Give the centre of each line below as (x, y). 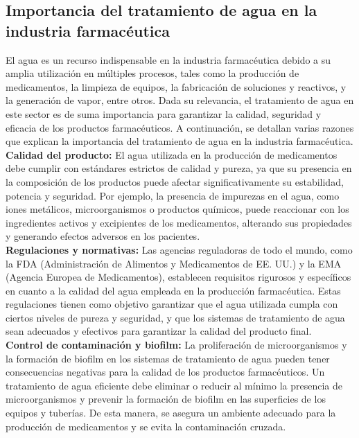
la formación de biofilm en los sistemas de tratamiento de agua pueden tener (168, 358)
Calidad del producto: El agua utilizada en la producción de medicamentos (172, 154)
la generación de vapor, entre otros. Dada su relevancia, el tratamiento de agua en (180, 100)
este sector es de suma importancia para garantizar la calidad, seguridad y (164, 113)
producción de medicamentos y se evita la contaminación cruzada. (146, 426)
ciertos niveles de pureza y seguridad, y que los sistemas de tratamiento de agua (175, 317)
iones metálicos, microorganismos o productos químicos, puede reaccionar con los (177, 209)
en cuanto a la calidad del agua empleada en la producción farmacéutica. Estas (173, 290)
